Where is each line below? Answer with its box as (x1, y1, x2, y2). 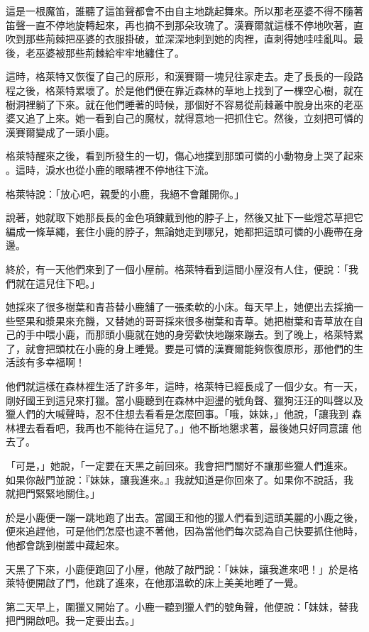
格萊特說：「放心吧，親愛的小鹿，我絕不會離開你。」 (6, 186, 244, 201)
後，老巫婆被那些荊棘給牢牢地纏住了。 (6, 45, 184, 60)
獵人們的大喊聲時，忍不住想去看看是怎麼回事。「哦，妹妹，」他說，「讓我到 (6, 406, 348, 421)
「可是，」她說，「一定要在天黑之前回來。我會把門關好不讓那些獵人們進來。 (6, 458, 353, 473)
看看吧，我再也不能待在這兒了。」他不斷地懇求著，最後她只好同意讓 (35, 420, 348, 435)
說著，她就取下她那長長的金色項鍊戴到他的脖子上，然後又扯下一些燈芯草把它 (6, 210, 363, 225)
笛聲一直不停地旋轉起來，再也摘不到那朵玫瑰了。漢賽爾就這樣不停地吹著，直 (6, 17, 363, 32)
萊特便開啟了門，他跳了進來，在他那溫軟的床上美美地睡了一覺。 (6, 575, 304, 590)
